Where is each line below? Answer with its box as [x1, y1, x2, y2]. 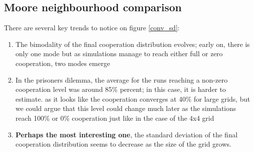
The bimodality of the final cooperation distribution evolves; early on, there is [15, 39, 250, 49]
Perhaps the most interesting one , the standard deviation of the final [15, 129, 238, 139]
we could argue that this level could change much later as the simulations [15, 103, 236, 113]
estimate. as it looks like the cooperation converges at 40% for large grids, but [15, 93, 250, 104]
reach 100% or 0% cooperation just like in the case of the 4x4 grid [15, 112, 214, 123]
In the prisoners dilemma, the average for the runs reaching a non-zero [15, 74, 228, 85]
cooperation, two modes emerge [15, 58, 110, 68]
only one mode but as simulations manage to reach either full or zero [15, 48, 223, 59]
